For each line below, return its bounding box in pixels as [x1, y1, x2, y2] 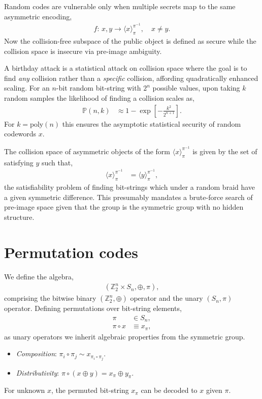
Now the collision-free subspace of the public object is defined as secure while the [4, 36, 256, 46]
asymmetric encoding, [4, 11, 72, 21]
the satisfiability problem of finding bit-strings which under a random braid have [4, 182, 255, 192]
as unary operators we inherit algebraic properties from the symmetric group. [4, 331, 245, 341]
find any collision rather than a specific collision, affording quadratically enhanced [4, 72, 258, 83]
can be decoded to [141, 385, 198, 395]
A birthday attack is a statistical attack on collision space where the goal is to [4, 63, 247, 73]
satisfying [4, 157, 34, 167]
